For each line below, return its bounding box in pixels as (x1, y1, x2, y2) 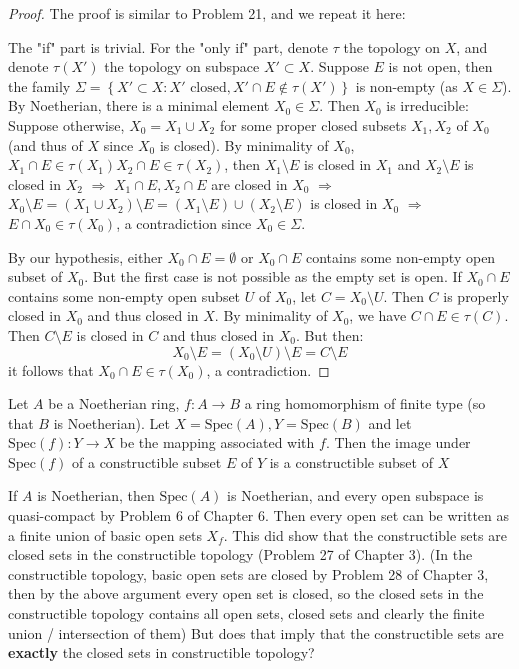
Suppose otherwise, (8, 114, 125, 135)
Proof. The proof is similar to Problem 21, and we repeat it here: (8, 3, 406, 23)
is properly (443, 285, 509, 306)
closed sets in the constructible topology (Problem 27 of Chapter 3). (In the (8, 544, 473, 565)
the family (8, 75, 71, 96)
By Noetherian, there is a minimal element (8, 95, 270, 116)
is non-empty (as (355, 75, 458, 96)
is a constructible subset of (269, 451, 433, 472)
